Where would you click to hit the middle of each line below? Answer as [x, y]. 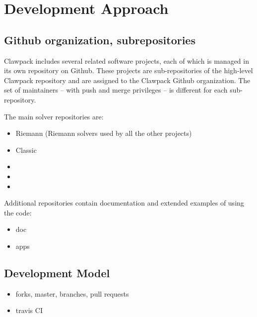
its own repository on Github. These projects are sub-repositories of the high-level [128, 70]
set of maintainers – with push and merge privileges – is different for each [116, 90]
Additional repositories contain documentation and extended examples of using [124, 203]
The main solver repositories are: [54, 116]
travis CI [29, 310]
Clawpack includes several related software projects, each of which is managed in [127, 60]
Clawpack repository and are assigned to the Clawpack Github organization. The [127, 80]
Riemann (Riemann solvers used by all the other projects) [104, 133]
